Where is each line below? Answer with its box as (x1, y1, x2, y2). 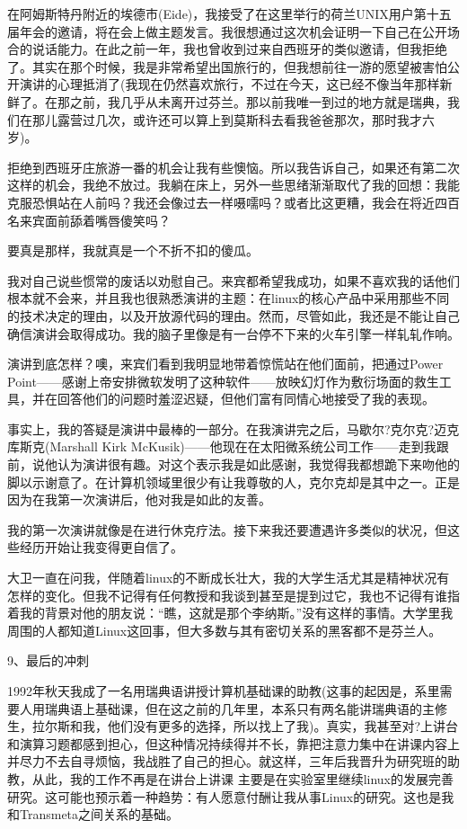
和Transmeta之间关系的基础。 (7, 805, 180, 824)
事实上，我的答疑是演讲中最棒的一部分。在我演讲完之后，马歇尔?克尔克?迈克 (7, 419, 460, 438)
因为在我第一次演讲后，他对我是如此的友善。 (7, 490, 271, 509)
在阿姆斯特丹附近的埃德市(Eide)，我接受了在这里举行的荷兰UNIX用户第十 (7, 4, 439, 22)
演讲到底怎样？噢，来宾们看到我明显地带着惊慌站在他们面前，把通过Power (7, 354, 444, 373)
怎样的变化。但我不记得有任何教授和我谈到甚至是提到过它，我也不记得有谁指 (7, 585, 460, 604)
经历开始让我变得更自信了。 (19, 538, 183, 557)
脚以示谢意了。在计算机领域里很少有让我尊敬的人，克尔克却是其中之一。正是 (7, 472, 460, 491)
